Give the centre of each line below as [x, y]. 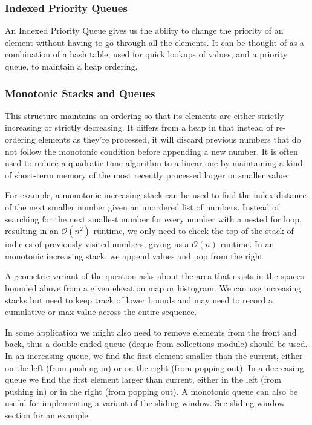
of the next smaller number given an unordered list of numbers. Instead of [142, 206]
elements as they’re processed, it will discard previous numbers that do [170, 139]
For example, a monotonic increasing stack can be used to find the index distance [156, 195]
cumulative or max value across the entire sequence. [101, 312]
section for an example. [48, 414]
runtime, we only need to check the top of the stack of [193, 231]
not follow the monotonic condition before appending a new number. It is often [151, 151]
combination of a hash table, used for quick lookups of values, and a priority [146, 54]
